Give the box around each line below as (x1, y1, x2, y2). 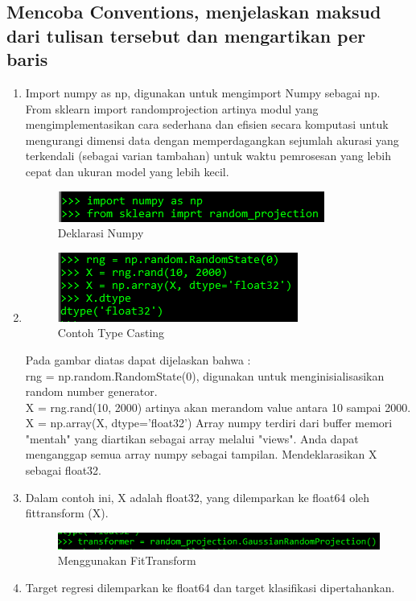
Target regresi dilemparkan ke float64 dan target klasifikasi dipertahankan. (25, 578, 395, 595)
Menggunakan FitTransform (57, 552, 196, 569)
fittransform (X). (25, 504, 109, 521)
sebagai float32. (25, 462, 101, 479)
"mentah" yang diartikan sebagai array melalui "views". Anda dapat (25, 430, 359, 447)
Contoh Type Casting (57, 324, 165, 341)
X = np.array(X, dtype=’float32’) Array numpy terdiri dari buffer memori (25, 414, 393, 431)
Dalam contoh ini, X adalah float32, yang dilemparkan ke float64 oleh (25, 488, 370, 505)
